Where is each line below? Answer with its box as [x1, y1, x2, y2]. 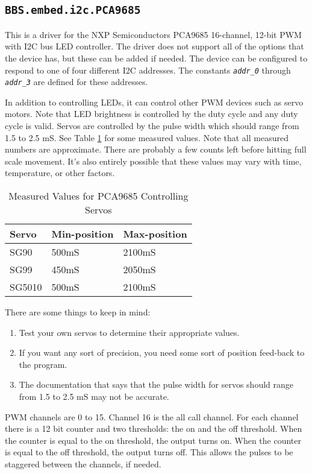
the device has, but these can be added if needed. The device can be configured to [5, 51, 308, 64]
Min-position [51, 227, 114, 241]
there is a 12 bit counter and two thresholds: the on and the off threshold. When [5, 422, 302, 435]
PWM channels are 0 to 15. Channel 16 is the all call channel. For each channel [5, 410, 299, 423]
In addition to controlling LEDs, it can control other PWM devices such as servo [5, 95, 304, 108]
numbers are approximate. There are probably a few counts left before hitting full [5, 143, 307, 156]
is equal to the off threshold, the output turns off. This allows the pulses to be [5, 446, 293, 458]
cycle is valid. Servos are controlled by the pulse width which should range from [5, 119, 299, 132]
